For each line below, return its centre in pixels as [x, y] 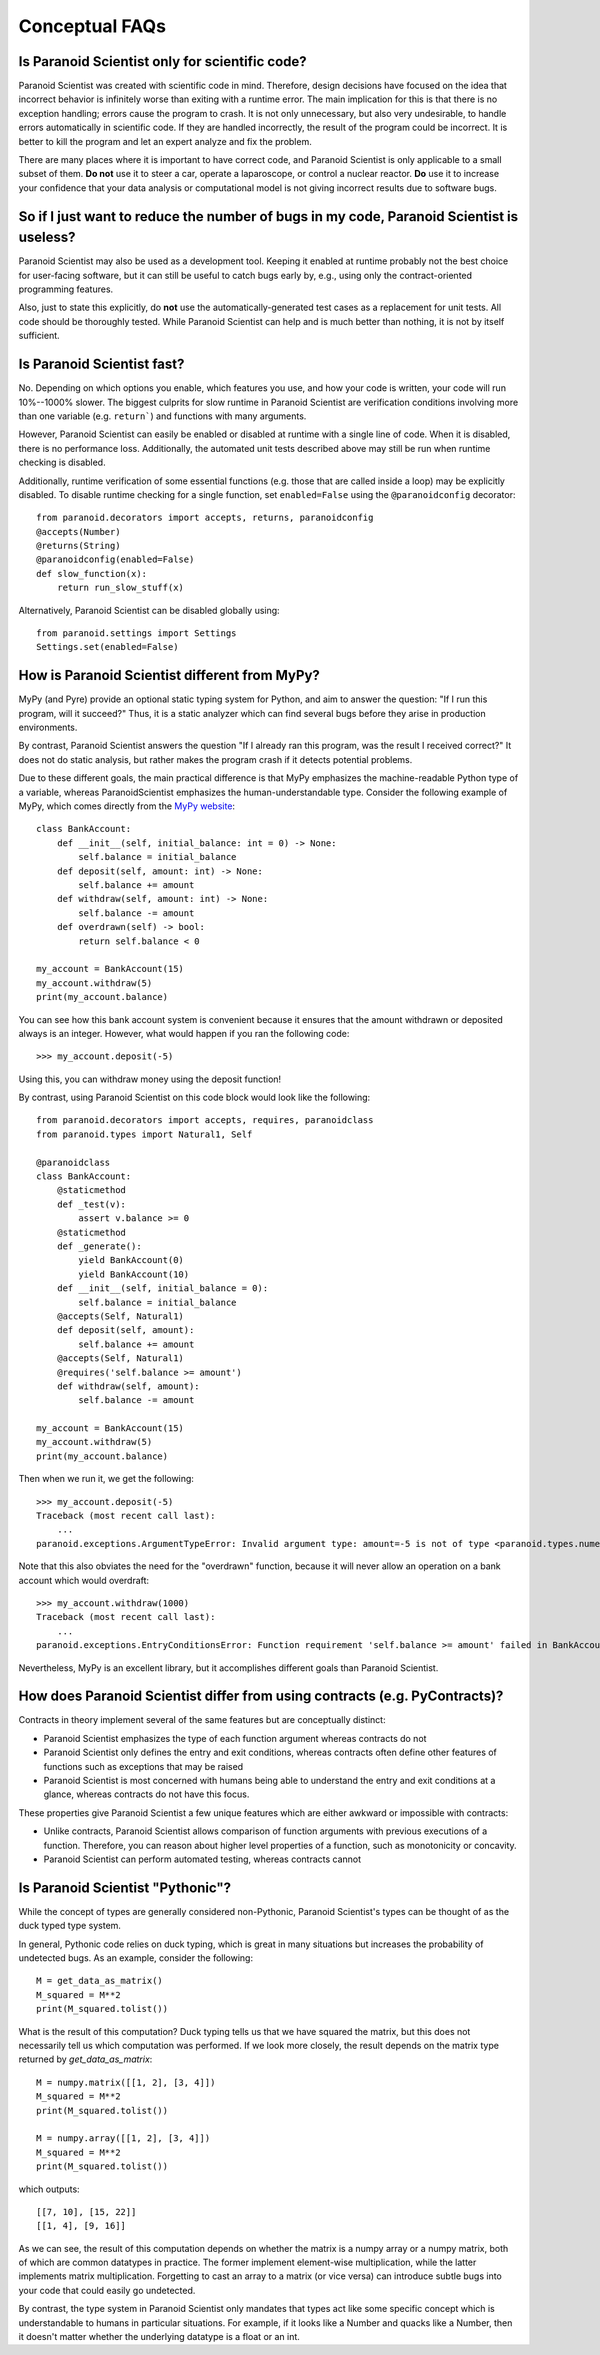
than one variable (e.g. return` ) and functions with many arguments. [162, 416]
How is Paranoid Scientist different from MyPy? [169, 675]
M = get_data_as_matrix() [100, 1981]
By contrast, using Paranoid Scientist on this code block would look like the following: [194, 1097]
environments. [48, 727]
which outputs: [49, 2189]
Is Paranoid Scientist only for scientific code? [162, 61]
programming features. [66, 289]
